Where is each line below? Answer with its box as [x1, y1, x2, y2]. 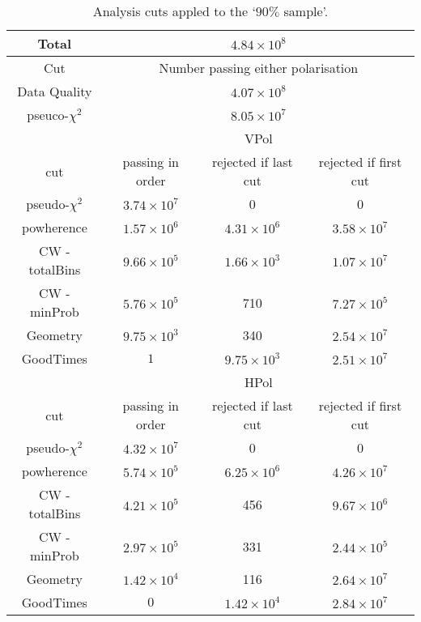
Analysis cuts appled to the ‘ [92, 2, 256, 20]
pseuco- [27, 105, 69, 124]
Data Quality [17, 82, 92, 100]
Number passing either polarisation [159, 58, 359, 77]
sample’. [283, 2, 329, 20]
